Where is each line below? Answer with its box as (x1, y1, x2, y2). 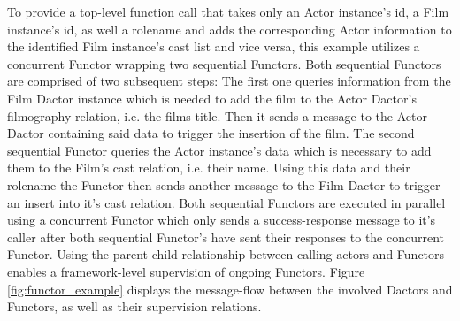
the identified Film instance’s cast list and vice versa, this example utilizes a (7, 37, 420, 56)
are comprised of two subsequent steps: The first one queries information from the (7, 72, 451, 90)
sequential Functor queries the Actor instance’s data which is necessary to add (7, 141, 432, 159)
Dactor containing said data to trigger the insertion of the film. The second (7, 124, 415, 142)
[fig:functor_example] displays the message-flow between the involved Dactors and (7, 279, 453, 298)
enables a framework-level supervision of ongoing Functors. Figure (7, 262, 365, 280)
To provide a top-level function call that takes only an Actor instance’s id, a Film (7, 3, 449, 20)
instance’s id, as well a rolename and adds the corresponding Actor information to (7, 19, 452, 38)
